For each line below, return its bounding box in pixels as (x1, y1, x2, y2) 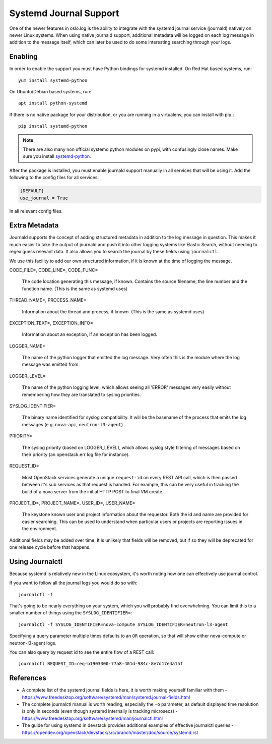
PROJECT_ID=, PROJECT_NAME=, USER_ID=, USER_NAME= (9, 500, 135, 506)
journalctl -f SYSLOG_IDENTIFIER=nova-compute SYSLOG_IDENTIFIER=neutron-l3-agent (18, 621, 228, 627)
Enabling (9, 52, 38, 61)
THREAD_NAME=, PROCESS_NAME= (9, 297, 87, 303)
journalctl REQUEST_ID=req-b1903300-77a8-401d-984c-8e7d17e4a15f (18, 661, 183, 667)
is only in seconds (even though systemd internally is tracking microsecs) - (22, 708, 178, 714)
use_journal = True (20, 195, 68, 201)
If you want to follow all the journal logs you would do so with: (9, 580, 138, 586)
